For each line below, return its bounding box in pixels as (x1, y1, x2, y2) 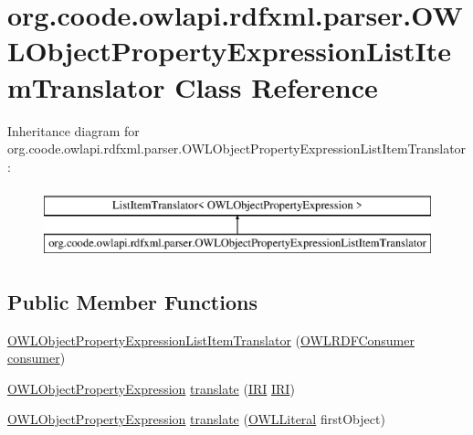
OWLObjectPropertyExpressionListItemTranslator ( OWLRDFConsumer (7, 330, 415, 349)
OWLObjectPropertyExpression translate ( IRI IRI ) (7, 378, 295, 398)
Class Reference (174, 68, 378, 105)
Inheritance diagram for (7, 121, 140, 140)
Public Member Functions (7, 287, 258, 315)
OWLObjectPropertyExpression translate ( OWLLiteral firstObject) (7, 409, 385, 429)
